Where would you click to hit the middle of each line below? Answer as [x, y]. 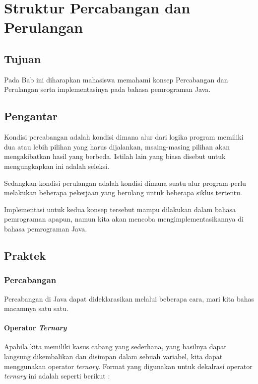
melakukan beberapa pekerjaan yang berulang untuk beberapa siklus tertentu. [123, 192]
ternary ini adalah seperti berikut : [57, 376]
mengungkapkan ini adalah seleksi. [57, 166]
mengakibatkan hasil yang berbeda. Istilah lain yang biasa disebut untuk [115, 156]
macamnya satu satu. [36, 308]
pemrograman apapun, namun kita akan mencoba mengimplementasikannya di [124, 219]
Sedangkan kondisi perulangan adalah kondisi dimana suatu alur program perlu [125, 183]
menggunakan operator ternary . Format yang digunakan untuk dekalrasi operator [128, 366]
